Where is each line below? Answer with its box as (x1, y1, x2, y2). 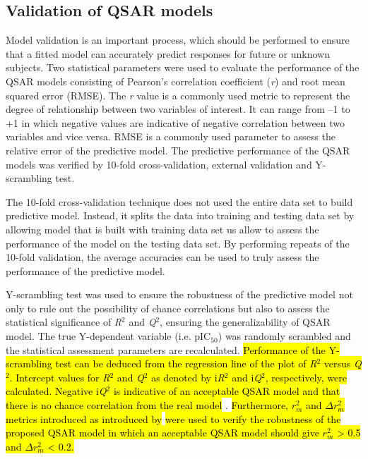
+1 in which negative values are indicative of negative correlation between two (6, 115, 345, 130)
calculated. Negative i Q (6, 384, 107, 398)
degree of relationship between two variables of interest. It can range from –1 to (6, 102, 350, 116)
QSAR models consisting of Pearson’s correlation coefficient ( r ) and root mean (6, 73, 345, 88)
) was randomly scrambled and (218, 329, 351, 343)
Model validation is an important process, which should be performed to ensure (6, 32, 350, 47)
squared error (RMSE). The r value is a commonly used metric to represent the (6, 87, 350, 102)
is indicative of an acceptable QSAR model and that (113, 384, 340, 398)
